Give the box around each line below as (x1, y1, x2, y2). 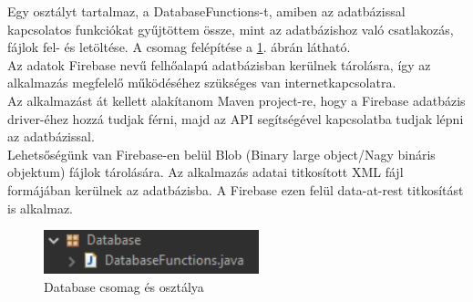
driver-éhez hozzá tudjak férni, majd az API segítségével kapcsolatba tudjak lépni (7, 109, 464, 128)
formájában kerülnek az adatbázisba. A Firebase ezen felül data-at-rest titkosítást (7, 180, 464, 199)
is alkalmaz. (7, 198, 74, 217)
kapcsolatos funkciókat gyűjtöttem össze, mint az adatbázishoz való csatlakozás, (7, 19, 454, 38)
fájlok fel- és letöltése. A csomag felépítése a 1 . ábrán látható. (7, 37, 351, 57)
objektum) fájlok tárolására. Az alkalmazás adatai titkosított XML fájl (7, 162, 404, 182)
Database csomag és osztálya (44, 276, 204, 296)
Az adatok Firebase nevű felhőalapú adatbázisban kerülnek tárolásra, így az (7, 55, 431, 74)
